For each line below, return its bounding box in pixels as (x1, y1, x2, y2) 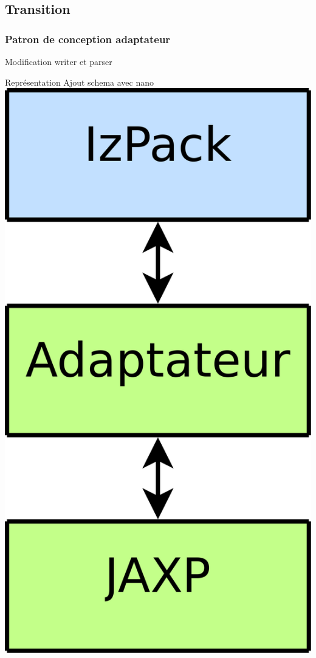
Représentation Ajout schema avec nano (5, 75, 154, 88)
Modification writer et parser (5, 55, 112, 67)
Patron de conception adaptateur (5, 31, 171, 46)
